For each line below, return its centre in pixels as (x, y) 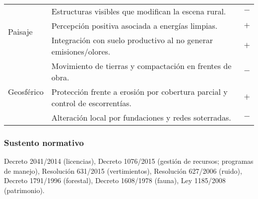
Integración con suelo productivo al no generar (132, 40)
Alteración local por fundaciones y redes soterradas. (141, 117)
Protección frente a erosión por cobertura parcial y (139, 92)
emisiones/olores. (81, 51)
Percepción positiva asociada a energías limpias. (134, 26)
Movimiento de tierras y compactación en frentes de (141, 66)
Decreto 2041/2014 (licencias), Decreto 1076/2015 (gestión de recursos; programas (129, 161)
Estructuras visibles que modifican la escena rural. (139, 11)
